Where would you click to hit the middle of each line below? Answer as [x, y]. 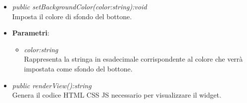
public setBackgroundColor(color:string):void [79, 6]
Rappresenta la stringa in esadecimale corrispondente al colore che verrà [133, 59]
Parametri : [31, 33]
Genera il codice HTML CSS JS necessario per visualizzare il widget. [117, 95]
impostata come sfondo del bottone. [78, 68]
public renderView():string [52, 85]
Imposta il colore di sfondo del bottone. [72, 16]
